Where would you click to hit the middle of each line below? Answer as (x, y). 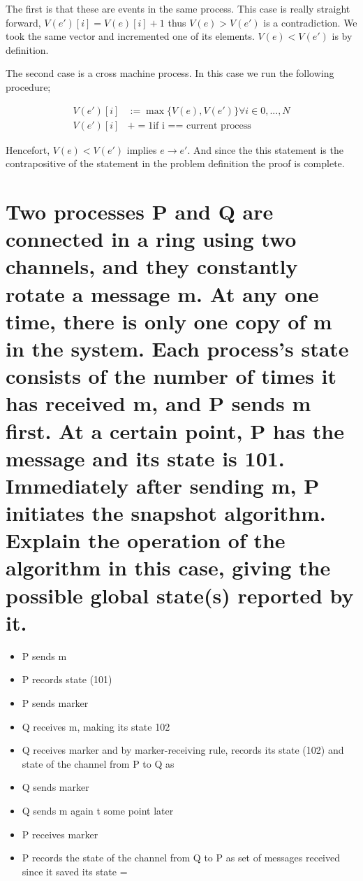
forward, (23, 22)
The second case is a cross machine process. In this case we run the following (170, 73)
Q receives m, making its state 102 (96, 726)
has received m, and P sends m (158, 403)
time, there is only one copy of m (169, 321)
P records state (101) (67, 679)
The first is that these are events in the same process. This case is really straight (178, 8)
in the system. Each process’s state (177, 348)
